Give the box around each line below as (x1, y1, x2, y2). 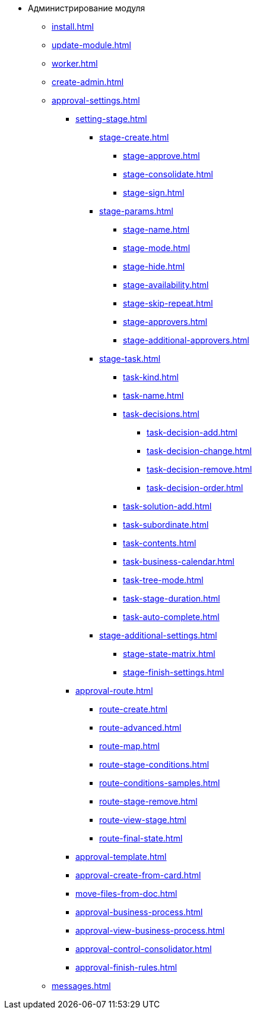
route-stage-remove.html (99, 796, 198, 806)
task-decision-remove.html (147, 464, 252, 474)
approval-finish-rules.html (75, 962, 177, 972)
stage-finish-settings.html (123, 667, 224, 677)
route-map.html (99, 741, 160, 751)
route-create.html (99, 704, 168, 714)
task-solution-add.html (123, 501, 212, 511)
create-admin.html (52, 77, 124, 87)
